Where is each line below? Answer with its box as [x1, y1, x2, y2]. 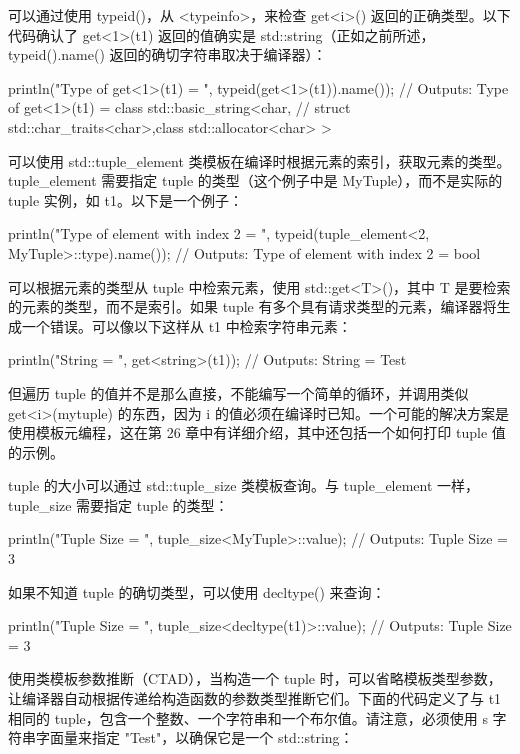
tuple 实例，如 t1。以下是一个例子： [8, 189, 243, 210]
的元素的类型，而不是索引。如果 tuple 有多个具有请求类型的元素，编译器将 [8, 296, 497, 317]
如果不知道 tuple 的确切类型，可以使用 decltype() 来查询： [8, 581, 386, 602]
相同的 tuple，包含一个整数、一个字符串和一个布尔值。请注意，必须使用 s [8, 707, 488, 728]
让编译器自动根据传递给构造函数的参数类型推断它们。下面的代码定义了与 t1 [8, 688, 502, 709]
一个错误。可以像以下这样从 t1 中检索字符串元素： [21, 315, 352, 336]
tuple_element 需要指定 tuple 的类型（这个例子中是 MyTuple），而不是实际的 [8, 170, 503, 191]
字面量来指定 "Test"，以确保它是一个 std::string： [35, 727, 354, 748]
